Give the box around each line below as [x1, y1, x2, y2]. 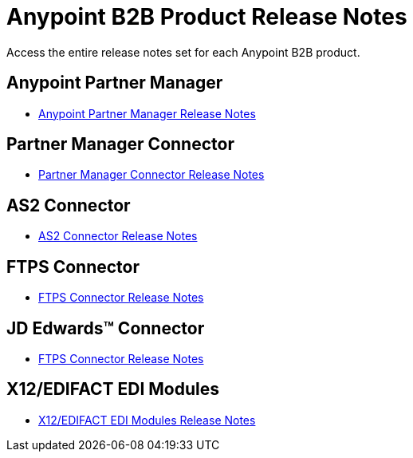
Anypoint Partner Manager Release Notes [38, 106, 256, 120]
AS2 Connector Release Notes [38, 229, 198, 243]
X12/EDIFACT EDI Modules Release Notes [38, 413, 256, 427]
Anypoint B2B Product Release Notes [6, 3, 407, 30]
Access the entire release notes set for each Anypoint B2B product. [6, 45, 360, 59]
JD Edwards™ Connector [6, 318, 205, 338]
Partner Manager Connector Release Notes [38, 168, 265, 182]
